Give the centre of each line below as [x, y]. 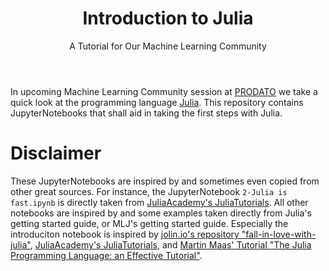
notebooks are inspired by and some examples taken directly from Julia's [161, 213]
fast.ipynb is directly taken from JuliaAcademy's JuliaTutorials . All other [159, 202]
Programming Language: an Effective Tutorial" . [106, 255]
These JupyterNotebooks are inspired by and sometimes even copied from [165, 181]
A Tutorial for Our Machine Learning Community [168, 46]
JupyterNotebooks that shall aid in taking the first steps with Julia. [146, 113]
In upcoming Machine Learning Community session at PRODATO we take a [164, 91]
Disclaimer [56, 153]
